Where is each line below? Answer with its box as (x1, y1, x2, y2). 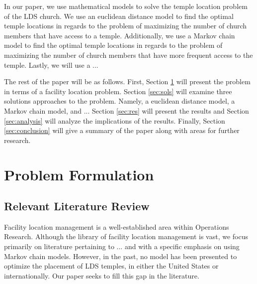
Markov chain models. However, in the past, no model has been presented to (4, 251, 237, 261)
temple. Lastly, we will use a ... (4, 59, 98, 70)
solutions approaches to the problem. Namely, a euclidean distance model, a (4, 96, 235, 106)
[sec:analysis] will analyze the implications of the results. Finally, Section (4, 115, 225, 126)
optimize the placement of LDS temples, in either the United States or (4, 261, 219, 271)
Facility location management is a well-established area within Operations (4, 221, 229, 232)
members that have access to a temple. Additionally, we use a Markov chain (4, 30, 235, 40)
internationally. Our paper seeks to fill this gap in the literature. (4, 270, 199, 281)
